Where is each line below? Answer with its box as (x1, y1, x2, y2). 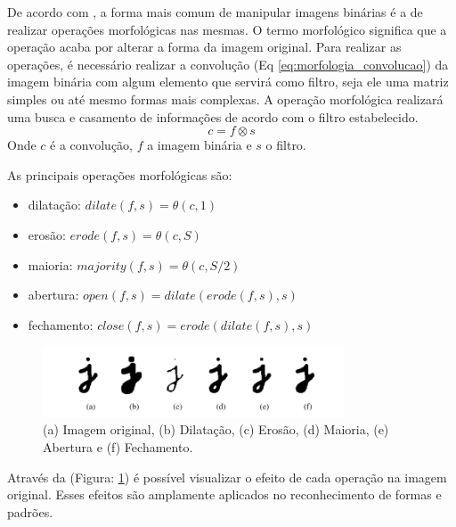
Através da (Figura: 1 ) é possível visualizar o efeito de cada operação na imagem (7, 467, 447, 486)
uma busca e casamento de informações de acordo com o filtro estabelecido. (7, 107, 419, 126)
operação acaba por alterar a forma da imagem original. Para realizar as (7, 37, 402, 56)
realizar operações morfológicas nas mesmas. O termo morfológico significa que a (7, 20, 447, 38)
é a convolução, (50, 136, 133, 154)
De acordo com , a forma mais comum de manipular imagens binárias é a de (7, 3, 423, 21)
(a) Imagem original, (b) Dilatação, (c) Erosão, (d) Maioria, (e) (43, 420, 389, 439)
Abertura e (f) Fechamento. (43, 438, 193, 457)
